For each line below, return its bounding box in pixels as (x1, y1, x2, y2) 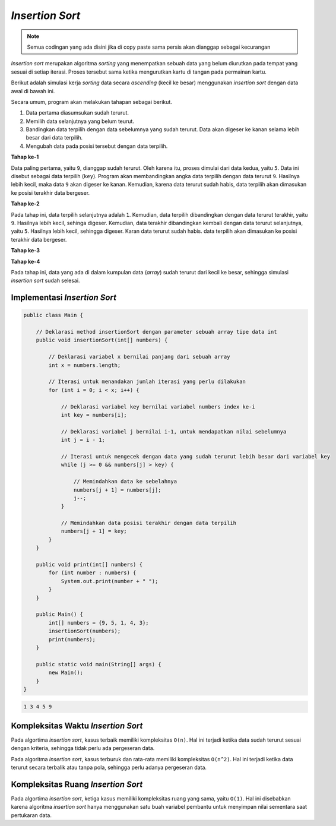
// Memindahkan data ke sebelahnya (73, 478, 177, 485)
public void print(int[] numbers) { (36, 561, 142, 568)
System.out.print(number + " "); (61, 578, 159, 584)
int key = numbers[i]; (61, 412, 127, 418)
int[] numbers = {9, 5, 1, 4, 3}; (48, 619, 149, 626)
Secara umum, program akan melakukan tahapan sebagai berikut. (11, 98, 172, 105)
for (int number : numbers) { (48, 569, 137, 576)
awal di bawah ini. (11, 87, 55, 94)
